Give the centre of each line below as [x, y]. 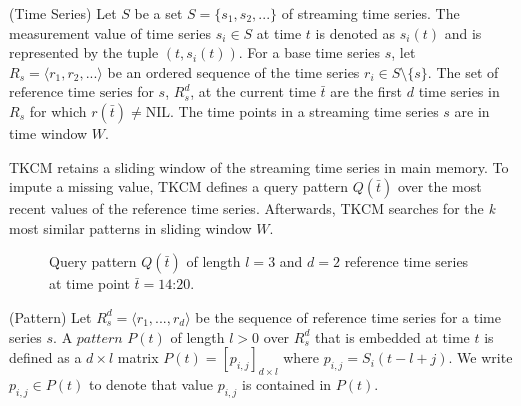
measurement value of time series [110, 32]
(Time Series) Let [63, 13]
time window [48, 132]
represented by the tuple [84, 52]
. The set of [463, 71]
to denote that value [150, 383]
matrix [138, 357]
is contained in [286, 383]
